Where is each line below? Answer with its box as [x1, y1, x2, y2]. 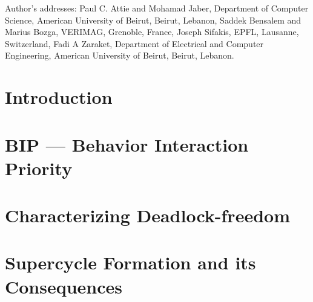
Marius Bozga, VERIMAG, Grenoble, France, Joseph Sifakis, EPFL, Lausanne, [5, 25, 299, 38]
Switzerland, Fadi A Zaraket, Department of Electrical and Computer [5, 37, 264, 50]
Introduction [5, 85, 113, 109]
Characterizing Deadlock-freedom [5, 203, 290, 228]
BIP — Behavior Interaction [5, 132, 249, 156]
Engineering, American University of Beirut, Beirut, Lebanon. [5, 49, 234, 62]
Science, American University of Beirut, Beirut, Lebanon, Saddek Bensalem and [5, 13, 301, 26]
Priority [5, 155, 73, 180]
